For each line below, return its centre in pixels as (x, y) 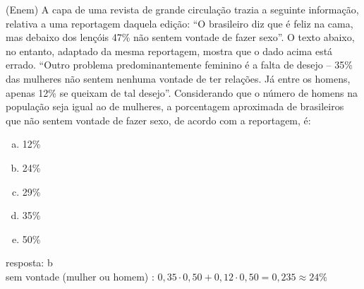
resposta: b (29, 263)
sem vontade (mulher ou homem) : (80, 276)
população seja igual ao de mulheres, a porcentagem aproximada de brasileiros (175, 106)
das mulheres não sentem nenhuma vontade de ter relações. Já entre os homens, (178, 78)
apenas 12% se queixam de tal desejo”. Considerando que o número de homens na (182, 92)
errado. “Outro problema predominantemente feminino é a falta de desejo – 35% (179, 65)
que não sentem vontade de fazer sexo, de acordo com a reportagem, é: (158, 120)
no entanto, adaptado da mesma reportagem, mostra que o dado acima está (169, 51)
